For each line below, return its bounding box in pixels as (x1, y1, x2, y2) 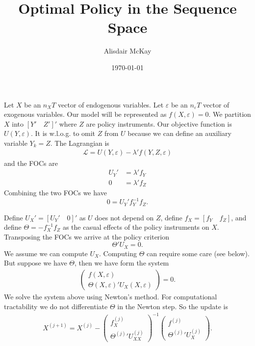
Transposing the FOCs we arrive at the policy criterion (4, 231, 170, 241)
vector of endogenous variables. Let (58, 99, 164, 109)
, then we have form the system (75, 258, 169, 268)
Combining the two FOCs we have (4, 187, 107, 198)
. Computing (99, 248, 137, 258)
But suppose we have (4, 258, 67, 268)
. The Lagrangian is (50, 137, 109, 148)
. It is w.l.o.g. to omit (30, 128, 96, 138)
